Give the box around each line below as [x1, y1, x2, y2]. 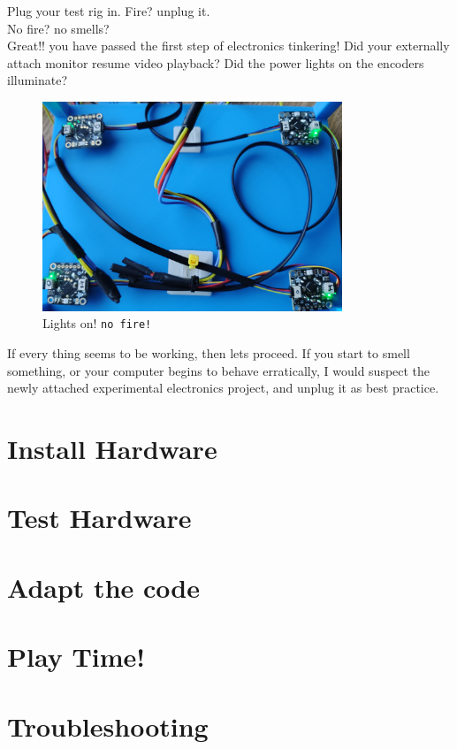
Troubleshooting [7, 707, 209, 744]
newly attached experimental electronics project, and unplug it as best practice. [7, 378, 439, 397]
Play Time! [7, 638, 146, 675]
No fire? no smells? [7, 19, 110, 37]
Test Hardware [7, 500, 192, 536]
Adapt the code [7, 569, 200, 605]
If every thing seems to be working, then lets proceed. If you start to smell [7, 344, 410, 363]
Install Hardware [7, 431, 217, 467]
